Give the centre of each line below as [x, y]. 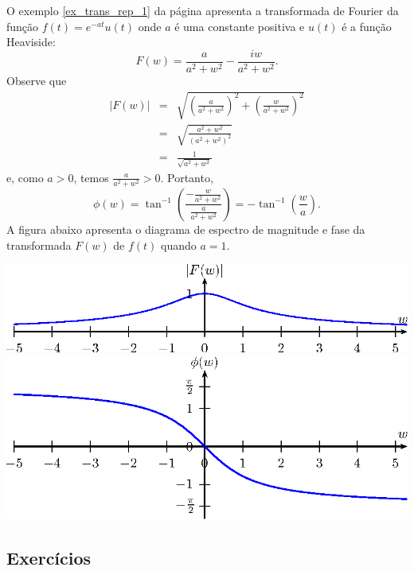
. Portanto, [187, 177]
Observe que [37, 80]
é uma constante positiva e [240, 26]
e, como [25, 177]
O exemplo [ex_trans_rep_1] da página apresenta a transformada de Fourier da [203, 10]
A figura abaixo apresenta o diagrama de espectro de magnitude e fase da [186, 229]
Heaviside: [31, 42]
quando [179, 245]
